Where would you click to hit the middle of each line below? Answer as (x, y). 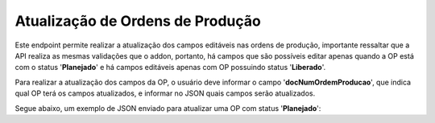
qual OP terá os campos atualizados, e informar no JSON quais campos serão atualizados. (165, 93)
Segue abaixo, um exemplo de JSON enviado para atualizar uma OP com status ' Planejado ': (168, 108)
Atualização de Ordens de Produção (138, 21)
